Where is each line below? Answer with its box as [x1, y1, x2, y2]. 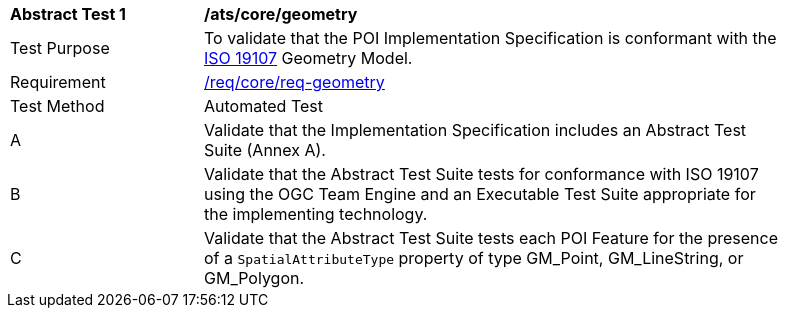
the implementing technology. [204, 204, 428, 224]
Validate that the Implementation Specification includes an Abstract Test [204, 120, 747, 140]
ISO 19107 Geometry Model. [204, 48, 413, 68]
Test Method [10, 96, 105, 116]
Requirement [10, 72, 106, 92]
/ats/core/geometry [204, 4, 358, 24]
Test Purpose [10, 38, 110, 58]
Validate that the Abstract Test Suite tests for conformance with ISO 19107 [204, 164, 759, 184]
